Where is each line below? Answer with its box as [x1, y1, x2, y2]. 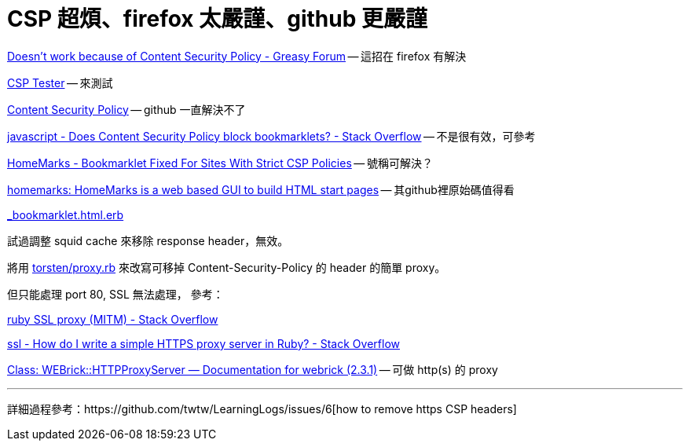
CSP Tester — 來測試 [7, 75, 113, 90]
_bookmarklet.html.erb [7, 207, 124, 222]
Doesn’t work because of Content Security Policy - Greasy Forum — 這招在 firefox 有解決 [7, 49, 467, 63]
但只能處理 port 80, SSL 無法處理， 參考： [7, 287, 224, 301]
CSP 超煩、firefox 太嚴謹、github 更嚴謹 [7, 5, 427, 32]
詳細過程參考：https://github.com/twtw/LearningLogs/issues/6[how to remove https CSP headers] [7, 401, 517, 416]
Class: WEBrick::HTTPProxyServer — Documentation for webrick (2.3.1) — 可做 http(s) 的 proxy [7, 362, 498, 376]
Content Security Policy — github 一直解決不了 [7, 102, 246, 116]
